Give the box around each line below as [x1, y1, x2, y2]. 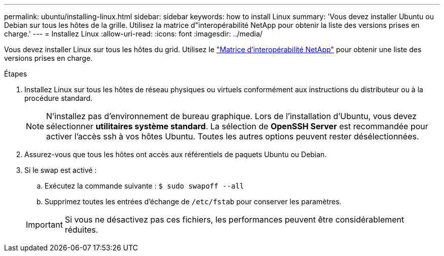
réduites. [64, 225, 98, 235]
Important [26, 220, 63, 230]
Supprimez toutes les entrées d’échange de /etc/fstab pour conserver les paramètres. [45, 197, 342, 206]
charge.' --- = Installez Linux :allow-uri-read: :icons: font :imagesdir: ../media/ [4, 29, 263, 38]
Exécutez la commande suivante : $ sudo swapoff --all [45, 181, 244, 190]
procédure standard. [24, 94, 93, 102]
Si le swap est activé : [24, 166, 97, 174]
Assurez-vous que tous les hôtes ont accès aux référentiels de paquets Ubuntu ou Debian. [24, 150, 327, 159]
